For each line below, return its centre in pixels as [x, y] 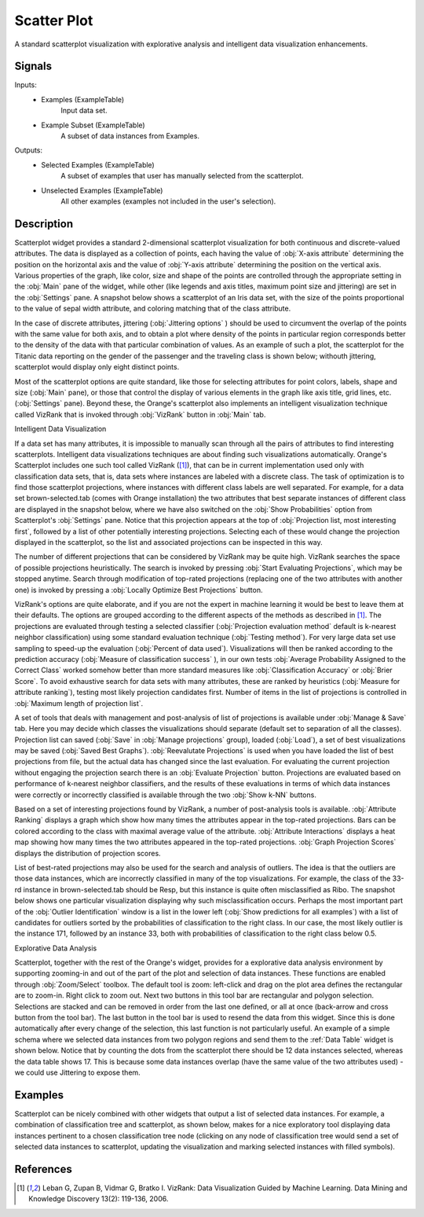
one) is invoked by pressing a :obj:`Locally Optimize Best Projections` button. [139, 590]
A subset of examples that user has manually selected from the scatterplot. [182, 176]
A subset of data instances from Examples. [130, 136]
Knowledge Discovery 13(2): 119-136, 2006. [99, 1199]
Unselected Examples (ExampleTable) [102, 190]
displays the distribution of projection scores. [88, 853]
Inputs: [26, 85]
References [43, 1169]
